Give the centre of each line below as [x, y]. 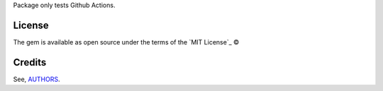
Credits [30, 62]
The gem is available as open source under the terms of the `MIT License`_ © [126, 42]
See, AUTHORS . [37, 79]
